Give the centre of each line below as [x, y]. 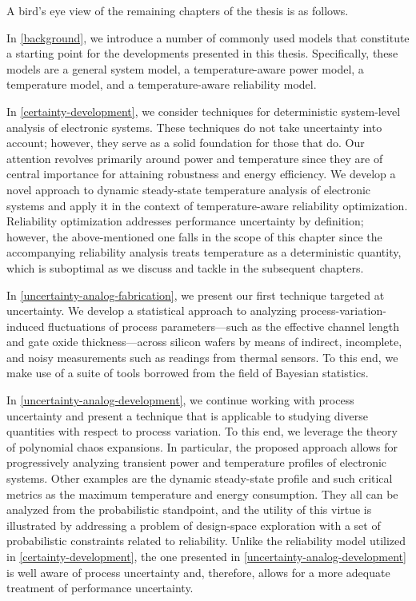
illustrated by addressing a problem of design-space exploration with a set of [194, 525]
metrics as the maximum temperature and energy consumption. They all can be [202, 494]
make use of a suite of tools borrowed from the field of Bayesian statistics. [188, 373]
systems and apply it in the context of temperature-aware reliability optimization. [207, 205]
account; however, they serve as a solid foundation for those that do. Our [186, 143]
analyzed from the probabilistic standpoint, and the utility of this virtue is [189, 509]
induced [26, 326]
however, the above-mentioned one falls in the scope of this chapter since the [194, 236]
